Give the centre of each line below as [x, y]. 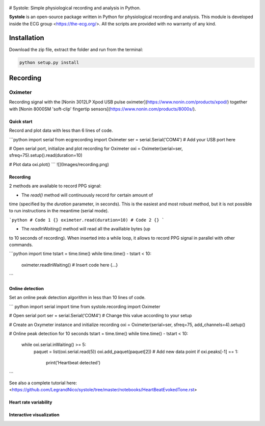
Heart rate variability [31, 402]
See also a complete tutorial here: [43, 383]
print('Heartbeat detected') [73, 363]
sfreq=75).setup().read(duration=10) [46, 155]
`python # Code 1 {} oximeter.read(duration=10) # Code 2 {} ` [87, 220]
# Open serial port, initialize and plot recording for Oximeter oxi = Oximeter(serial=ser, [96, 148]
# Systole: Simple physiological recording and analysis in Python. [75, 8]
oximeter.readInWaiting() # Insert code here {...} [70, 265]
